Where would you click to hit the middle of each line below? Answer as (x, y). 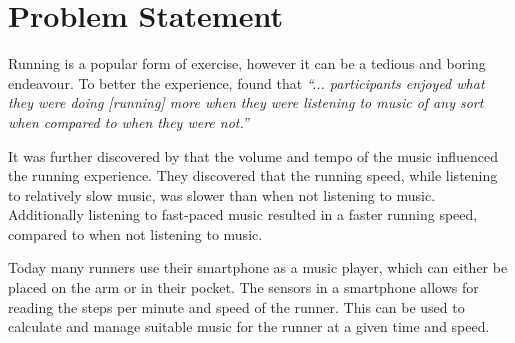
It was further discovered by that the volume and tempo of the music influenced (253, 155)
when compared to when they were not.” (128, 121)
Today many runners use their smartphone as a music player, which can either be (258, 267)
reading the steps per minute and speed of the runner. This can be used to (236, 306)
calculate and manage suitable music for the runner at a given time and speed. (249, 326)
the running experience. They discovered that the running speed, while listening (253, 175)
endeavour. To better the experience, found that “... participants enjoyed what (246, 82)
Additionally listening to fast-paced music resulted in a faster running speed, (243, 214)
